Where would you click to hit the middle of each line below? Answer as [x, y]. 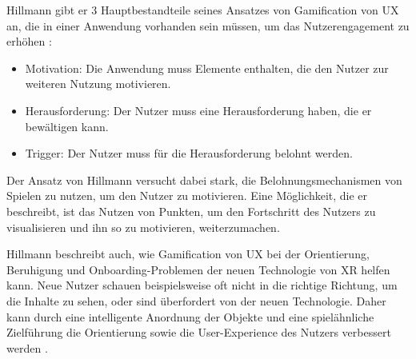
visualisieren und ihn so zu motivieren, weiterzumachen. [143, 227]
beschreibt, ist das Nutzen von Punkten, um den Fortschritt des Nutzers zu [191, 211]
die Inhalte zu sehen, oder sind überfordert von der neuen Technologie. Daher [196, 300]
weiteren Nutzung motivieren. [98, 84]
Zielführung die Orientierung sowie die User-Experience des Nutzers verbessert [199, 332]
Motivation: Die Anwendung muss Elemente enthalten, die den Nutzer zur [207, 68]
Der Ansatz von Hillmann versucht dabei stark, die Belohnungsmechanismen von [204, 179]
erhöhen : [29, 41]
